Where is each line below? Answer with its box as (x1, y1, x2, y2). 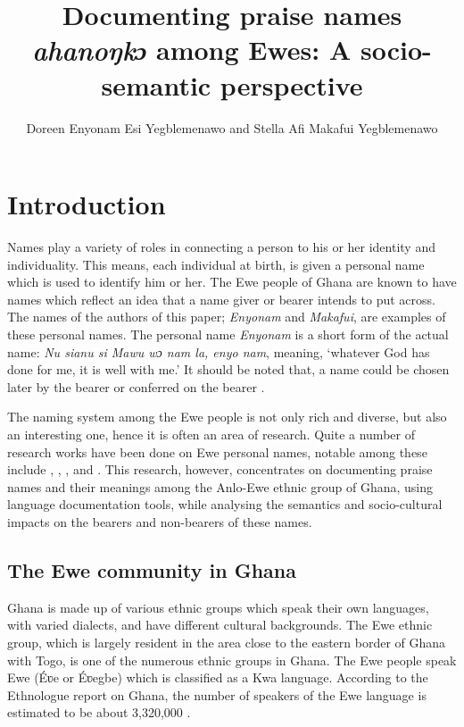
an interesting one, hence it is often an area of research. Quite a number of (7, 424, 415, 443)
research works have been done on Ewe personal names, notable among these (7, 442, 427, 461)
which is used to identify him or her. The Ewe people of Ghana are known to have (7, 272, 457, 291)
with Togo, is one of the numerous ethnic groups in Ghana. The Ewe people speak (7, 650, 457, 669)
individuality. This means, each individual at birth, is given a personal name (7, 255, 425, 273)
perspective (220, 66, 363, 103)
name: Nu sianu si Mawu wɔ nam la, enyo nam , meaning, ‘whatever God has (7, 342, 430, 361)
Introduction (7, 186, 166, 222)
